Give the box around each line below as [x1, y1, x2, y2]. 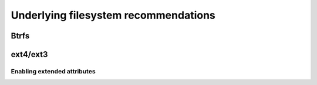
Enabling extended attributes [11, 67, 96, 75]
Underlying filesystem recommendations [11, 9, 215, 22]
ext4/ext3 [11, 49, 48, 59]
